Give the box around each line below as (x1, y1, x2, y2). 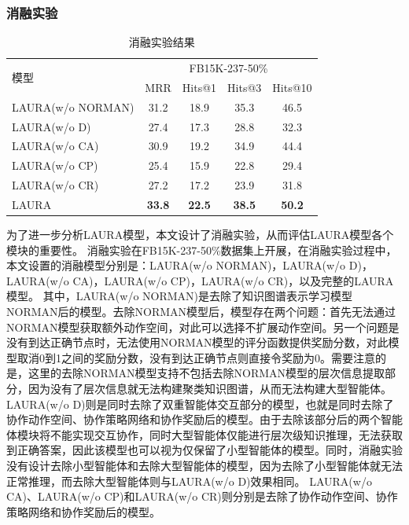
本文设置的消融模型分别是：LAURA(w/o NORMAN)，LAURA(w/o (6, 257, 346, 274)
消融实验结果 (128, 34, 195, 50)
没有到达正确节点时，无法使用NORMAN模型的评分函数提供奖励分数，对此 (6, 334, 389, 351)
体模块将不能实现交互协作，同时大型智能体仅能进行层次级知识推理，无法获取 (6, 426, 403, 442)
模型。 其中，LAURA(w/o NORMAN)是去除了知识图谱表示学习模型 (6, 288, 353, 304)
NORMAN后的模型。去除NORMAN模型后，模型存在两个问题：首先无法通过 (6, 303, 396, 320)
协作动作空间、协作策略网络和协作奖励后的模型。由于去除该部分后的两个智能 (6, 411, 403, 428)
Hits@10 (272, 79, 312, 95)
